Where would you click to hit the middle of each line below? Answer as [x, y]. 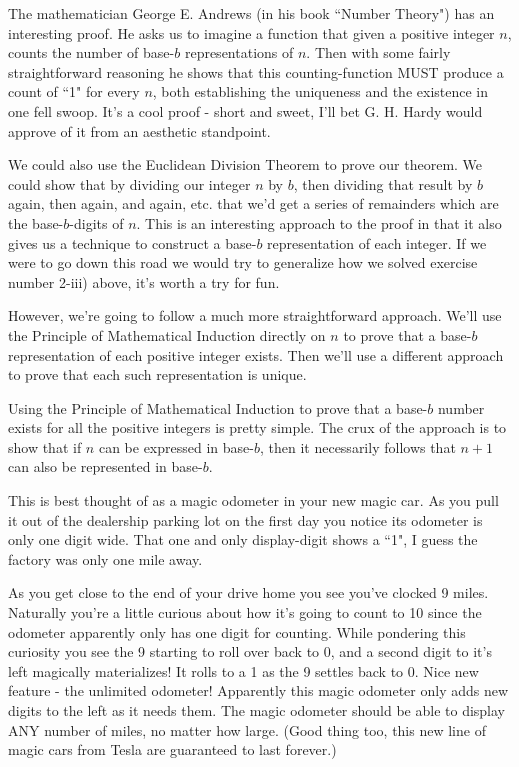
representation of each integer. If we [377, 242]
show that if [45, 446]
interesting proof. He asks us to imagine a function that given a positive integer [251, 32]
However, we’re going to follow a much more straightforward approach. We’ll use [255, 315]
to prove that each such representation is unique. [157, 374]
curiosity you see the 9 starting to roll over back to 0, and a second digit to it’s [250, 651]
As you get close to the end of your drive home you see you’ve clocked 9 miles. [248, 592]
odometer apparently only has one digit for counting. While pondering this [237, 631]
